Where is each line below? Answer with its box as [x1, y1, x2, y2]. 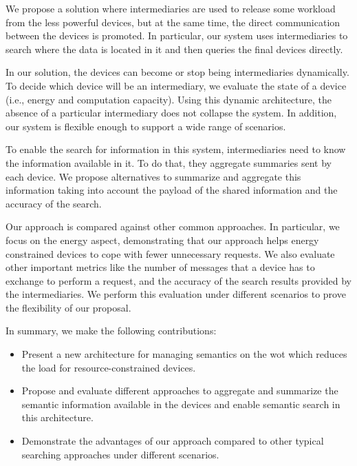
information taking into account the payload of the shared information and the [6, 183, 338, 197]
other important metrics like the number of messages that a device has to [6, 260, 315, 274]
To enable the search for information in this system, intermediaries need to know [6, 142, 346, 156]
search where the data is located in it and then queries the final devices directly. [6, 41, 343, 56]
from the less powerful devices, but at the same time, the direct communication [6, 14, 340, 29]
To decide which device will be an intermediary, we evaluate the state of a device [6, 78, 347, 92]
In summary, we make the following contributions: [6, 323, 217, 338]
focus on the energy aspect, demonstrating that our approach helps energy [6, 232, 319, 247]
